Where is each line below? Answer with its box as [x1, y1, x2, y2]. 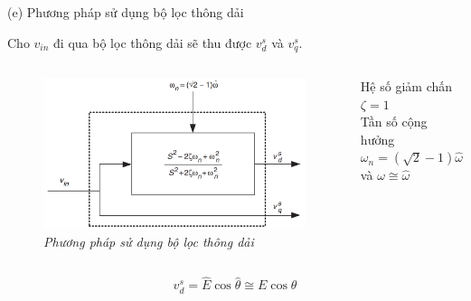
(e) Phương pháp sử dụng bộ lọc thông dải [7, 3, 244, 21]
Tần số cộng [360, 112, 428, 131]
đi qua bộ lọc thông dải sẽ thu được [53, 33, 252, 52]
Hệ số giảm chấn [360, 77, 453, 96]
